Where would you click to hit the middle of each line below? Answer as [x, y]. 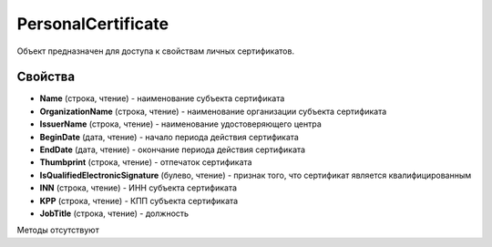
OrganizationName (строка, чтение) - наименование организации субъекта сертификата [213, 111]
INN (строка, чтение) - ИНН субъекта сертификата [138, 188]
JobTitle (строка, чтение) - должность [114, 213]
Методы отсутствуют [58, 230]
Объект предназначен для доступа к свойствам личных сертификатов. [156, 51]
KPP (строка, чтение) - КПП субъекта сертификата [139, 201]
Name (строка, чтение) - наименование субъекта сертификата [162, 98]
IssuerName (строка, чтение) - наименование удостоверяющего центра [181, 124]
